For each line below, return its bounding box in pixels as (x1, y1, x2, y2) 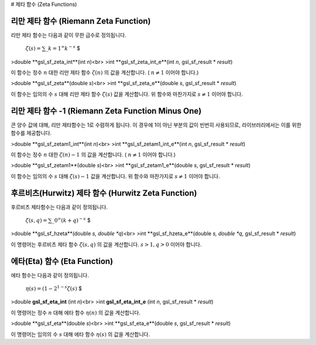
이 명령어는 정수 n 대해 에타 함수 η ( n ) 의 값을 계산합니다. (11, 309, 140, 316)
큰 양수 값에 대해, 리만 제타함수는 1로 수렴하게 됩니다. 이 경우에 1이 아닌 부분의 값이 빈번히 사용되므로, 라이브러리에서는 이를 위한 (11, 121, 301, 128)
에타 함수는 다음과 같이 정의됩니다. (11, 272, 89, 279)
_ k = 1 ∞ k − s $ (45, 44, 80, 52)
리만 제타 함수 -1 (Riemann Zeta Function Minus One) (11, 106, 202, 116)
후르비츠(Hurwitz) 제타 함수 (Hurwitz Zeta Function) (11, 188, 197, 198)
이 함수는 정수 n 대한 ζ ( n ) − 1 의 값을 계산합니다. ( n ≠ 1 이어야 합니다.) (11, 151, 176, 158)
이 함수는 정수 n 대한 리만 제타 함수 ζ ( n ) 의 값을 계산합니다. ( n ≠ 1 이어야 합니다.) (11, 69, 199, 76)
